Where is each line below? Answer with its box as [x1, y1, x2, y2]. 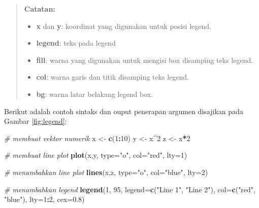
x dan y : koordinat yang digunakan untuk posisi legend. [36, 20, 211, 31]
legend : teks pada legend [36, 38, 116, 48]
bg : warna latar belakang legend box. [36, 88, 153, 99]
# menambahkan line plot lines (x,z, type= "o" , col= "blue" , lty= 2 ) [4, 166, 208, 177]
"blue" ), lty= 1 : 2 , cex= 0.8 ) [4, 194, 85, 204]
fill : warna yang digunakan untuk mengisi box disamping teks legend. [36, 54, 253, 65]
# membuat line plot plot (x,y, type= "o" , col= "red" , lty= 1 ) [4, 150, 187, 160]
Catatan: [24, 4, 55, 14]
